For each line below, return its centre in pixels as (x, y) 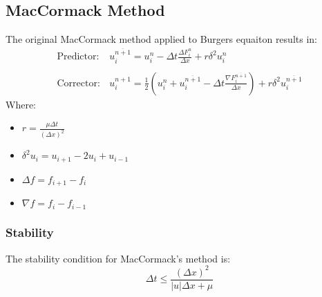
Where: (21, 104)
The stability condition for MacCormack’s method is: (118, 258)
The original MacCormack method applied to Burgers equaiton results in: (161, 39)
